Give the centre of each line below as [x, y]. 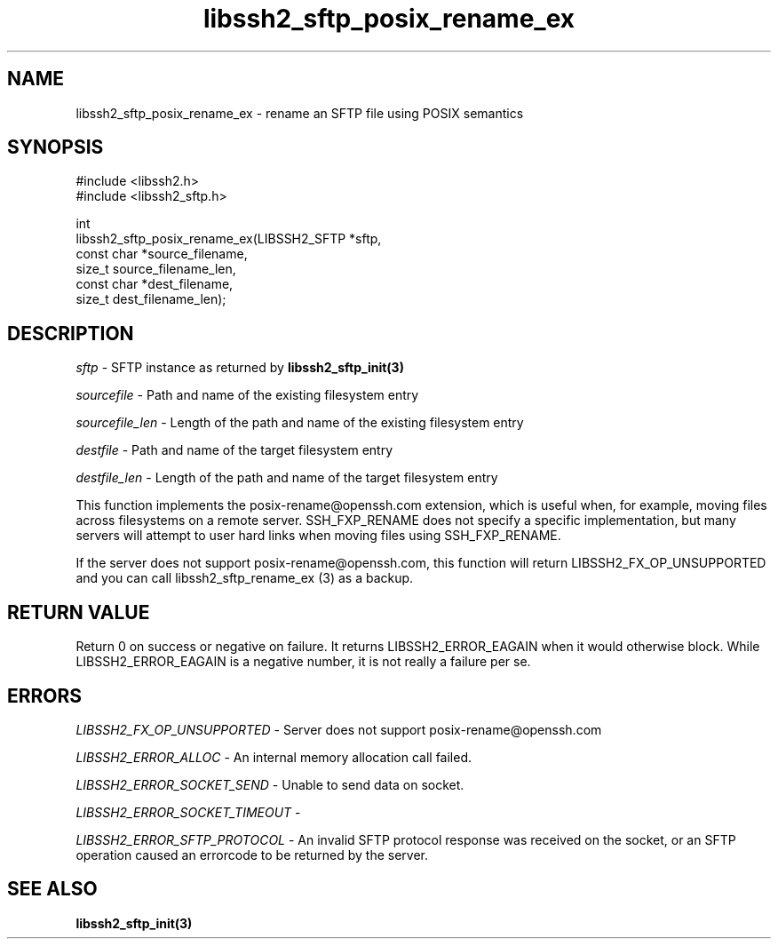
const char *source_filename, [162, 254]
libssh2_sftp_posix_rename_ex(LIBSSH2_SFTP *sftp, [229, 239]
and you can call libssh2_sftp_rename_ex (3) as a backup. [245, 578]
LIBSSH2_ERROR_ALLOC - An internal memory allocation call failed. [274, 757]
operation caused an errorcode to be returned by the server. [252, 855]
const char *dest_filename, [155, 284]
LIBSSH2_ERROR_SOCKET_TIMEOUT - [188, 812]
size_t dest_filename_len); [151, 299]
